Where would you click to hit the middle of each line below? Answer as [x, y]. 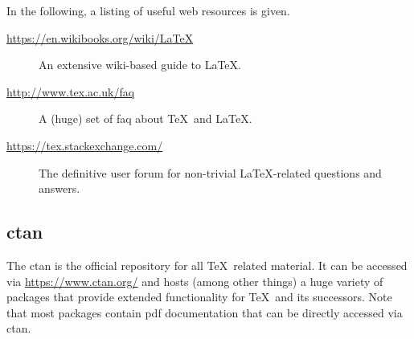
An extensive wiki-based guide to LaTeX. [140, 65]
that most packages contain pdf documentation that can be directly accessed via [205, 312]
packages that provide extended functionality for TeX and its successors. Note [199, 297]
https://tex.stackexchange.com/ [85, 145]
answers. [59, 188]
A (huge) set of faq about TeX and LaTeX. [146, 118]
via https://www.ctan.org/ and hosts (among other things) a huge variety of [195, 281]
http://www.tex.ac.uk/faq [71, 91]
